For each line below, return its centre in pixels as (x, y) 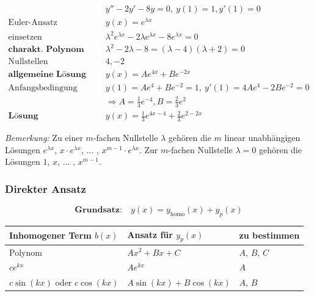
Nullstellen (28, 62)
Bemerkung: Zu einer (44, 138)
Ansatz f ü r (150, 234)
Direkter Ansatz (46, 188)
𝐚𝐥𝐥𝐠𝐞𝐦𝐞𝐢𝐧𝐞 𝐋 (35, 75)
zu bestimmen (269, 235)
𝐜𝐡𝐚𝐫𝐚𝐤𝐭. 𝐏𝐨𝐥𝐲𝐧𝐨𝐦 (46, 50)
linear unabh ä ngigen (262, 138)
